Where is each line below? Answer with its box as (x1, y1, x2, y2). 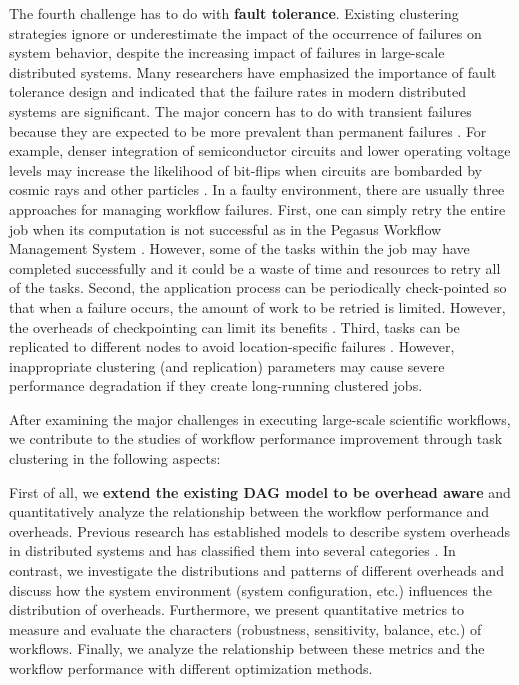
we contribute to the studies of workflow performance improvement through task (9, 428, 503, 449)
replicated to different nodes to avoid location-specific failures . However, (9, 336, 455, 357)
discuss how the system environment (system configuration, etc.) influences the (9, 579, 492, 600)
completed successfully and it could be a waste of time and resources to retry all (9, 257, 501, 278)
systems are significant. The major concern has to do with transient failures (9, 100, 472, 121)
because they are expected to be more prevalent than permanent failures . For (9, 120, 487, 141)
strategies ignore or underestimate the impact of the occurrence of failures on (9, 22, 482, 43)
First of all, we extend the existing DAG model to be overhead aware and (9, 481, 511, 502)
